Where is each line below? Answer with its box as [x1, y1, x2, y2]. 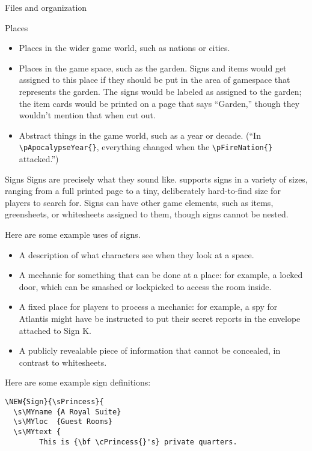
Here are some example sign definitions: [5, 376, 151, 389]
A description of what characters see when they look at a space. [19, 248, 254, 261]
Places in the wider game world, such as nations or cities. [19, 41, 230, 54]
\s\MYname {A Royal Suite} [13, 407, 121, 416]
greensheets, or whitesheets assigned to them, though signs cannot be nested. [5, 208, 289, 220]
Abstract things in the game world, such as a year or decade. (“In [19, 129, 261, 141]
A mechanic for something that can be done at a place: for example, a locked [19, 268, 303, 281]
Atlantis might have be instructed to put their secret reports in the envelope [19, 312, 301, 324]
